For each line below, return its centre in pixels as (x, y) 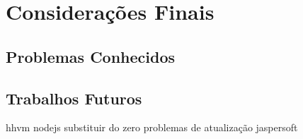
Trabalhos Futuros (74, 98)
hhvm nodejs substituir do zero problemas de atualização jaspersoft (152, 127)
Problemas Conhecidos (91, 56)
